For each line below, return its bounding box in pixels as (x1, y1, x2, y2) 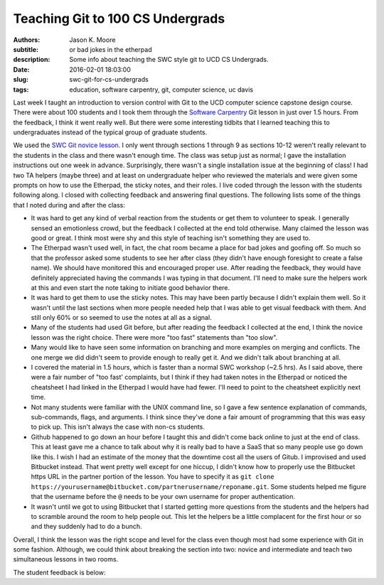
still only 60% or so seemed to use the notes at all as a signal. (31, 313, 213, 322)
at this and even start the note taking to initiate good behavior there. (31, 283, 230, 291)
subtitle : (13, 45, 39, 53)
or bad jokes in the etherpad (69, 45, 152, 53)
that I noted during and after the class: (13, 200, 126, 209)
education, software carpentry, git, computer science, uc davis (69, 85, 254, 94)
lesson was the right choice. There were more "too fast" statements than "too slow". (31, 333, 278, 341)
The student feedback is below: (13, 568, 106, 576)
